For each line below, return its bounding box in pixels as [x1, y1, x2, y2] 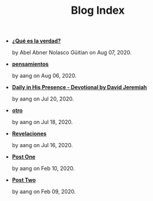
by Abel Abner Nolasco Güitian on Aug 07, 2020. [11, 49, 132, 56]
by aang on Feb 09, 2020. [11, 188, 76, 195]
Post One [11, 153, 36, 160]
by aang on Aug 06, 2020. [11, 72, 77, 80]
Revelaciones [11, 130, 47, 138]
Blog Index [71, 4, 125, 17]
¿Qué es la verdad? [11, 37, 61, 45]
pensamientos [11, 60, 49, 68]
